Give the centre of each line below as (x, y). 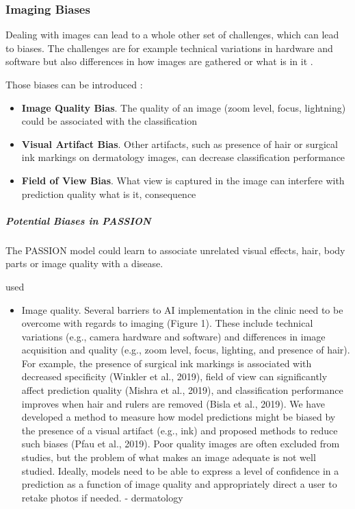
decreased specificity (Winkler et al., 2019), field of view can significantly (174, 376)
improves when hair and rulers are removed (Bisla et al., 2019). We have (173, 403)
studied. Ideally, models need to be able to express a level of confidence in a (180, 470)
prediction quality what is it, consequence (109, 194)
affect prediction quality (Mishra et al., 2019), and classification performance (182, 390)
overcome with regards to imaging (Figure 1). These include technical (167, 323)
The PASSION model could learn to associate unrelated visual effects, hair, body (175, 250)
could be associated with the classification (109, 121)
